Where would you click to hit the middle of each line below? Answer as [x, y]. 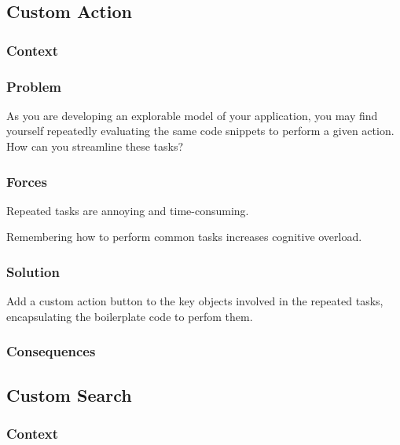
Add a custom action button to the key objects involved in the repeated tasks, [195, 301]
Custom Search [69, 394]
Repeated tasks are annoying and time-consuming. [128, 210]
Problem [34, 86]
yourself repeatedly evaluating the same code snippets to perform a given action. [200, 131]
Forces [27, 181]
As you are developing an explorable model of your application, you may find [192, 115]
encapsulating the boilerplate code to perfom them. [130, 316]
